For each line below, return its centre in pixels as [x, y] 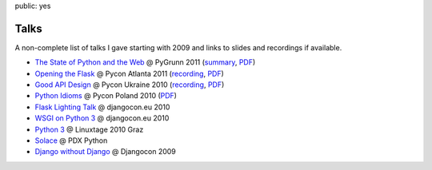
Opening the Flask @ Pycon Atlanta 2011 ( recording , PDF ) [129, 73]
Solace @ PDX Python [71, 140]
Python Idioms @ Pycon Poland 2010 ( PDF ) [106, 96]
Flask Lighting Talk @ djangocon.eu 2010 [102, 107]
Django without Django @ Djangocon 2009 [105, 152]
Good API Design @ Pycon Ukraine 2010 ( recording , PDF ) [130, 85]
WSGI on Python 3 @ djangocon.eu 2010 [102, 118]
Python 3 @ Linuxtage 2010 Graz [89, 129]
